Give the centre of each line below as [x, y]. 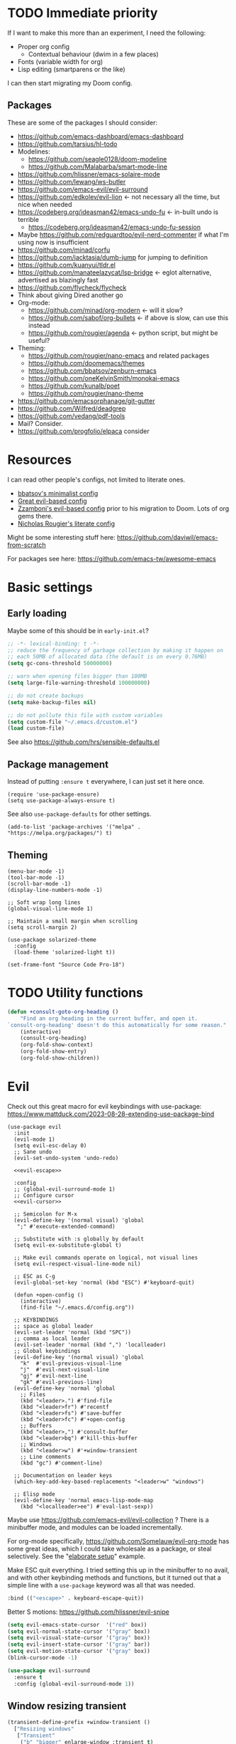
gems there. [35, 516]
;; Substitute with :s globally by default [79, 1239]
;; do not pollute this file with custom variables [85, 715]
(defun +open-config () [49, 1295]
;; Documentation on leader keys [63, 1475]
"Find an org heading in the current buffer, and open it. [109, 1019]
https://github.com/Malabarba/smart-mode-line [98, 166]
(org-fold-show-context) [57, 1045]
